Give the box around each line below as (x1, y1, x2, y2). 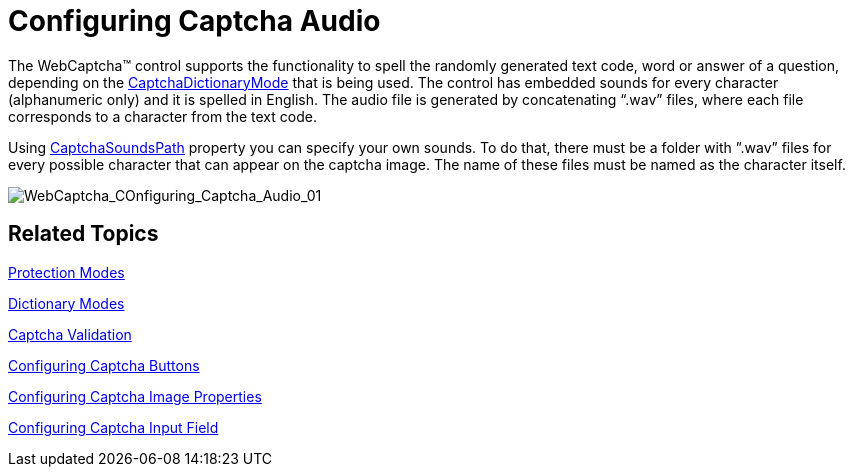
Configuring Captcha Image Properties (8, 387, 262, 405)
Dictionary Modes (8, 294, 125, 312)
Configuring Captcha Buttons (8, 356, 200, 374)
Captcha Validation (8, 325, 132, 343)
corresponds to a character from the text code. (8, 107, 317, 125)
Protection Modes (8, 263, 125, 281)
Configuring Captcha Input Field (8, 418, 219, 436)
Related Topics (8, 221, 159, 247)
